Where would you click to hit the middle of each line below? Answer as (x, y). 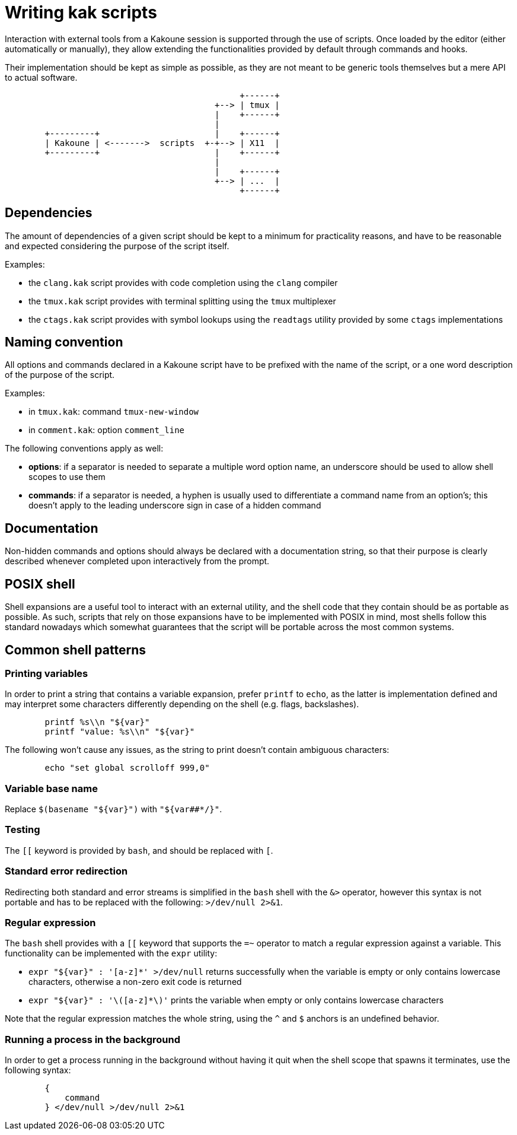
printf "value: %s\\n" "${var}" (120, 732)
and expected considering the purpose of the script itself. (117, 246)
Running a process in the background (93, 1039)
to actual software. (41, 77)
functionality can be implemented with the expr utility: (111, 953)
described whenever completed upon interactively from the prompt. (137, 561)
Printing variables (47, 673)
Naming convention (64, 342)
